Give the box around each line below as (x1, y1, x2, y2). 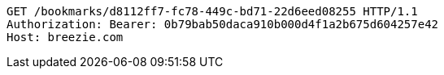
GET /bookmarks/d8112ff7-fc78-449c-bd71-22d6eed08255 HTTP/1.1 (7, 5, 418, 18)
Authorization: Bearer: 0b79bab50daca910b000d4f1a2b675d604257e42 (7, 18, 439, 31)
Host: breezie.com (7, 31, 124, 44)
